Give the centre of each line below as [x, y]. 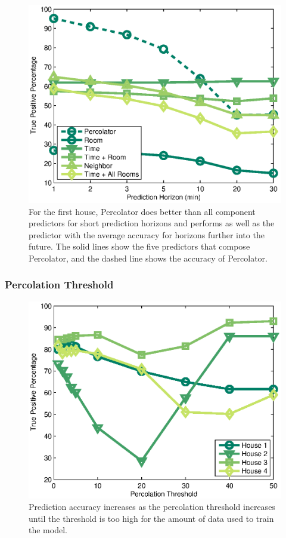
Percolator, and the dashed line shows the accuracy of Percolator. [148, 258]
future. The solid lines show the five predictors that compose [139, 246]
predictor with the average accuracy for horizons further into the [147, 234]
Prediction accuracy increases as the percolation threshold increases [152, 507]
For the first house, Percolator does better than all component [142, 211]
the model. [48, 530]
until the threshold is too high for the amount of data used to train [151, 518]
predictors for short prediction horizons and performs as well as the [152, 223]
